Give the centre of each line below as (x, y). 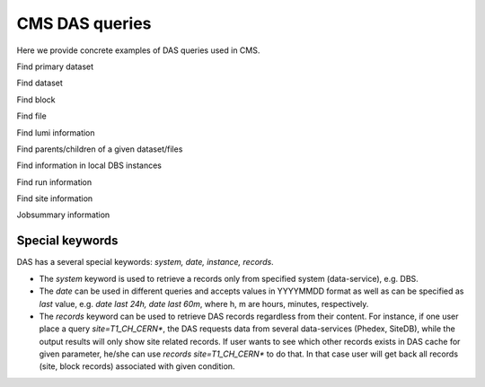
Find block (36, 100)
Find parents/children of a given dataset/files (100, 149)
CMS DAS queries (84, 23)
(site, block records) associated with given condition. (137, 366)
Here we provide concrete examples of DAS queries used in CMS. (138, 50)
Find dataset (40, 83)
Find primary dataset (55, 66)
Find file (31, 116)
